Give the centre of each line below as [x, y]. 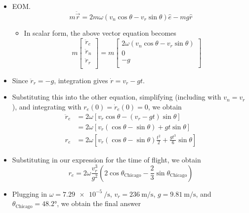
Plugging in [30, 193]
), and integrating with [47, 106]
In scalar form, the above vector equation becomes [100, 33]
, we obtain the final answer [99, 203]
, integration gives [81, 80]
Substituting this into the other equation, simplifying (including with [117, 97]
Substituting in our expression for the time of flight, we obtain [106, 159]
